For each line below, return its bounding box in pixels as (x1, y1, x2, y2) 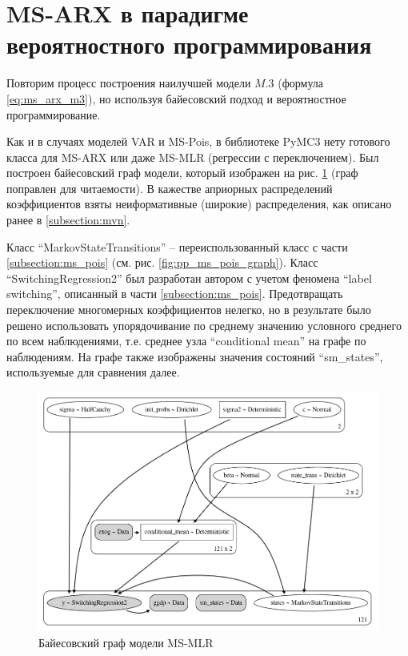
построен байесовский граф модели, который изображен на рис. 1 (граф (6, 164, 358, 181)
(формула (278, 74, 323, 91)
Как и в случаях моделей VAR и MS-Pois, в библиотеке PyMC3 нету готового (6, 133, 390, 150)
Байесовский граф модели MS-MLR (38, 634, 214, 650)
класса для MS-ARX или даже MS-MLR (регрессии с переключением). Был (6, 148, 379, 165)
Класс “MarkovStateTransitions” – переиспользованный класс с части (6, 238, 348, 255)
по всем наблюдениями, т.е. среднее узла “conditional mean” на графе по (6, 332, 366, 349)
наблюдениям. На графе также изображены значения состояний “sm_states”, (6, 348, 383, 364)
